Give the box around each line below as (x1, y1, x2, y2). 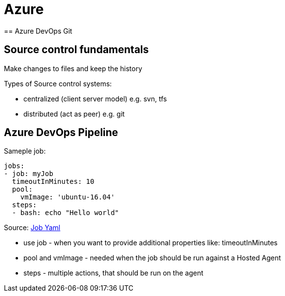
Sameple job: (4, 147, 46, 156)
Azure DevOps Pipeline (4, 126, 118, 139)
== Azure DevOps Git (4, 26, 73, 35)
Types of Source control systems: (4, 79, 112, 88)
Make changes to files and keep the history (4, 64, 142, 73)
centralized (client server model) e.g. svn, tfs (23, 94, 167, 103)
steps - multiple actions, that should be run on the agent (23, 269, 204, 277)
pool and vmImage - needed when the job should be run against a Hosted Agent (23, 254, 281, 262)
